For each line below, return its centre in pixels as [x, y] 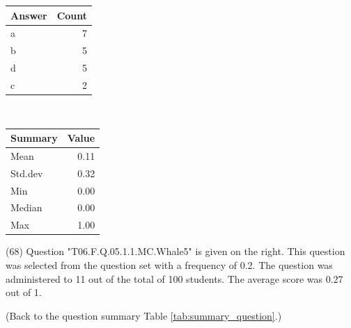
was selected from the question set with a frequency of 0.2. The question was [169, 264]
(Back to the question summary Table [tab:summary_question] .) [144, 315]
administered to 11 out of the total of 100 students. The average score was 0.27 [174, 278]
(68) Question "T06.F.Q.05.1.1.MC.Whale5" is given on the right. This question [175, 251]
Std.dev [27, 173]
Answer [29, 15]
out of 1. [24, 292]
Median [26, 207]
